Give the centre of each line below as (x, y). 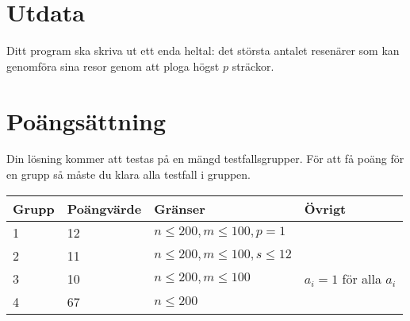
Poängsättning (86, 120)
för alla (362, 278)
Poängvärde (104, 208)
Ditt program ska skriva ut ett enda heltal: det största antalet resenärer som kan (203, 50)
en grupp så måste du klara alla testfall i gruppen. (128, 174)
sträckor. (253, 66)
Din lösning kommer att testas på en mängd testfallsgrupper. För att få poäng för (205, 159)
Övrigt (325, 208)
